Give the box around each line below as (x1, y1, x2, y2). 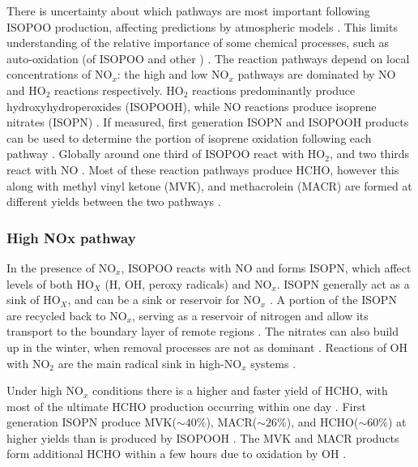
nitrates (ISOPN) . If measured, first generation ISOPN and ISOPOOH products (6, 114, 409, 131)
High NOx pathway (6, 227, 136, 247)
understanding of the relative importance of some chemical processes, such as (6, 34, 389, 51)
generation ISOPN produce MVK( (6, 413, 177, 431)
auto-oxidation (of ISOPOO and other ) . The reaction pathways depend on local (6, 49, 410, 66)
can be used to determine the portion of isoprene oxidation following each (6, 129, 372, 146)
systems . (250, 354, 296, 371)
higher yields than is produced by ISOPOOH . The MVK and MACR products (6, 429, 399, 446)
